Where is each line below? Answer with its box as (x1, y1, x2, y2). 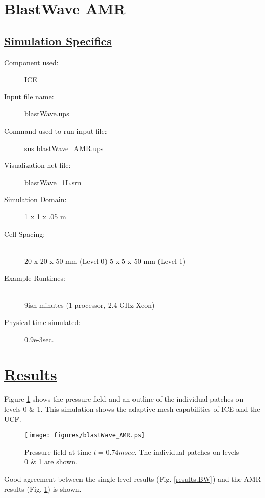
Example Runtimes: (4, 272, 65, 283)
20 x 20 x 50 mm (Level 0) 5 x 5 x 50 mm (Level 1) (24, 255, 186, 266)
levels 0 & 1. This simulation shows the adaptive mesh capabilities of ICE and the (4, 403, 260, 414)
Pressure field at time (24, 446, 92, 457)
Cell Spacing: (4, 228, 45, 239)
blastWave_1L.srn (24, 177, 82, 187)
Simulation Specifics (4, 33, 112, 48)
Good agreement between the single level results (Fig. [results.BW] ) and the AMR (4, 474, 261, 484)
